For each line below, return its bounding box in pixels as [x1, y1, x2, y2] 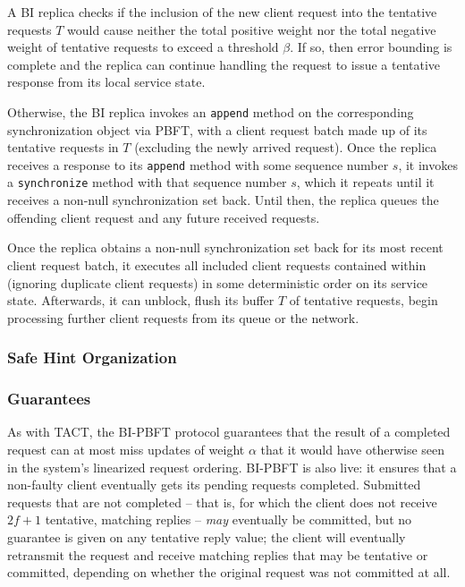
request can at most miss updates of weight [7, 439, 245, 458]
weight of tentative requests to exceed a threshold [7, 38, 279, 56]
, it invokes [398, 155, 458, 174]
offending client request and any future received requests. [7, 208, 320, 226]
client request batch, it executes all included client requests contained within [7, 255, 427, 274]
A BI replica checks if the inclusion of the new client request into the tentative [7, 3, 437, 21]
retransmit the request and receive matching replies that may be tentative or [7, 545, 428, 564]
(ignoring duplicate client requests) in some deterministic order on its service [7, 273, 428, 292]
